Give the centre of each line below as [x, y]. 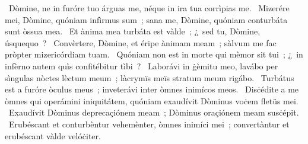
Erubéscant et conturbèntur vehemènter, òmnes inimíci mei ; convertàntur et [149, 124]
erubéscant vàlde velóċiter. [53, 135]
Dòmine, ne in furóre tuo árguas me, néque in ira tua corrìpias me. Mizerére [149, 8]
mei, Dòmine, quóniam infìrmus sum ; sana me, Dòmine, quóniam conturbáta [146, 19]
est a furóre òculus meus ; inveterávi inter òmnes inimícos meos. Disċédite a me [152, 89]
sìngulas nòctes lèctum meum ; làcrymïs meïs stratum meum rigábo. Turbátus [150, 77]
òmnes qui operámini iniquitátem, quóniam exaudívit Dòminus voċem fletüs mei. [152, 100]
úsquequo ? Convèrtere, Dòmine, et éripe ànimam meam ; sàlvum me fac [141, 42]
